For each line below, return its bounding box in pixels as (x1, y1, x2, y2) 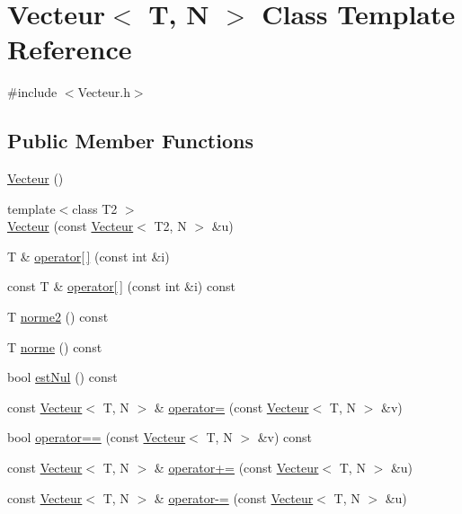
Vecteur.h (77, 83, 130, 102)
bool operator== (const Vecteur (7, 428, 186, 447)
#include (7, 83, 58, 102)
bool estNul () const (7, 368, 118, 386)
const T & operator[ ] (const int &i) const (7, 277, 235, 296)
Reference (7, 31, 132, 67)
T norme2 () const (7, 307, 109, 326)
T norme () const (7, 337, 102, 356)
